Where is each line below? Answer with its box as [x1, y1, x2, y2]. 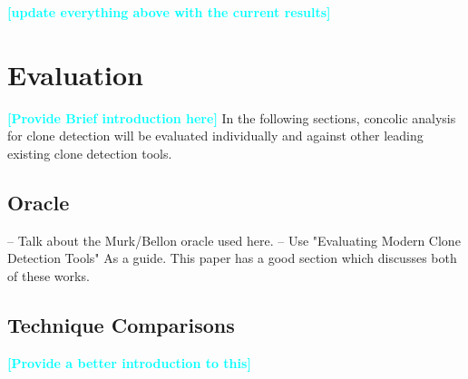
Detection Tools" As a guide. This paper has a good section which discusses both [7, 248, 457, 267]
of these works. [7, 266, 90, 285]
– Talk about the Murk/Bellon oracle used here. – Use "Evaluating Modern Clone [7, 230, 461, 249]
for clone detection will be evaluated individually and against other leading [7, 126, 424, 145]
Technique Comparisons [7, 310, 235, 338]
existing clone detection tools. [7, 143, 172, 162]
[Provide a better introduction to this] [7, 353, 251, 372]
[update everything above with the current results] [7, 3, 331, 21]
